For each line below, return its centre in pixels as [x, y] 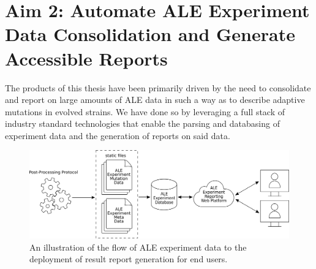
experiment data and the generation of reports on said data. [118, 135]
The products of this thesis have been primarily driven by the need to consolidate [158, 87]
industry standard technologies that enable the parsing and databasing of [142, 123]
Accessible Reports [86, 58]
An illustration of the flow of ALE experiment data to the [138, 247]
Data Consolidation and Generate [150, 34]
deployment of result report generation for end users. [129, 259]
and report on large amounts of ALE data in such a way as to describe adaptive [155, 100]
